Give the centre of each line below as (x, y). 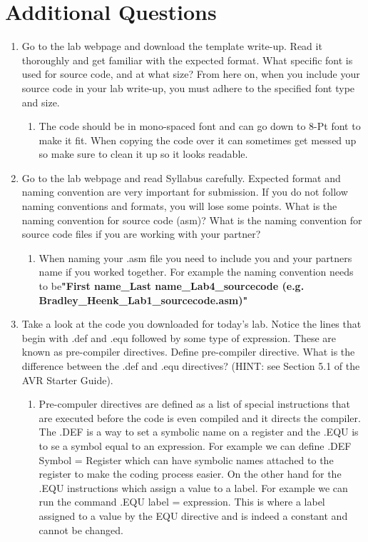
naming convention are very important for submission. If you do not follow (185, 192)
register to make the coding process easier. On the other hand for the (190, 474)
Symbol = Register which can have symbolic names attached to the (186, 460)
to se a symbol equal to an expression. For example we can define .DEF (195, 445)
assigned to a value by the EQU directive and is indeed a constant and (193, 515)
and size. (41, 102)
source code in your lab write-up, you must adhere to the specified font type (188, 87)
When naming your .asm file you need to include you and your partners (195, 257)
